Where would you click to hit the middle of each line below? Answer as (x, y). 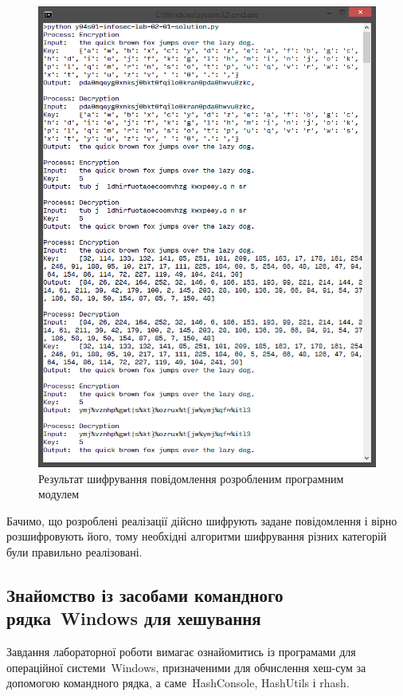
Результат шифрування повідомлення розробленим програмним (191, 478)
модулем (59, 494)
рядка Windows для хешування (134, 618)
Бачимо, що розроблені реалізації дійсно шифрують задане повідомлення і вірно (202, 520)
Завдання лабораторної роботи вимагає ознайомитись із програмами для (181, 652)
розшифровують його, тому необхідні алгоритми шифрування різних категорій (197, 536)
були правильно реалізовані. (74, 552)
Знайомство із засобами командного (145, 595)
